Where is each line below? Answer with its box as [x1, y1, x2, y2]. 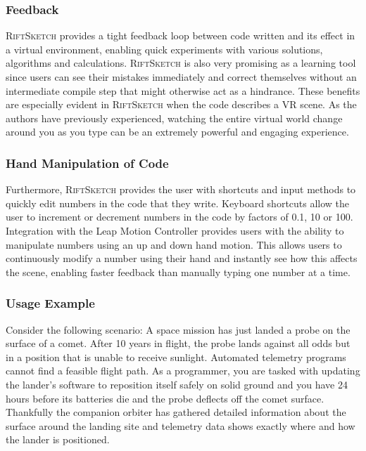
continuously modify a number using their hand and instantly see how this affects [6, 251, 358, 266]
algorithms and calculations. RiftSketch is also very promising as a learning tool [6, 55, 356, 70]
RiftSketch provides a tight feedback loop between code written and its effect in [6, 28, 355, 43]
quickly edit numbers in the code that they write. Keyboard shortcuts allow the [6, 195, 350, 210]
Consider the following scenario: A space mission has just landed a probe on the [6, 322, 351, 336]
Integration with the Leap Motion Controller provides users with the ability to [6, 223, 344, 237]
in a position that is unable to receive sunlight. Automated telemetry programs [6, 349, 346, 364]
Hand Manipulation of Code [6, 154, 169, 171]
